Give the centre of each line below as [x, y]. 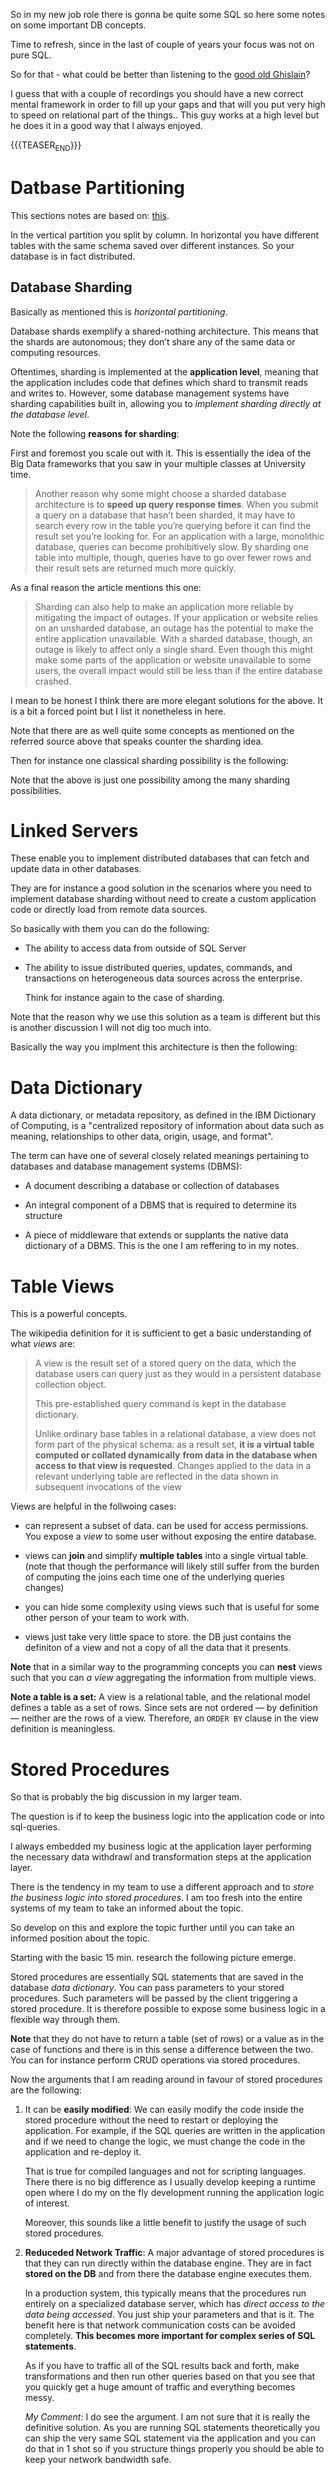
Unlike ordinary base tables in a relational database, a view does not [175, 1434]
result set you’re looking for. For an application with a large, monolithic [179, 536]
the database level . [50, 414]
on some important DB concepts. [78, 25]
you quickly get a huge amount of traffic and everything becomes [160, 2387]
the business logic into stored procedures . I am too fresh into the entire [156, 1898]
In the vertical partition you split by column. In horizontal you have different [165, 235]
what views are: [43, 1344]
